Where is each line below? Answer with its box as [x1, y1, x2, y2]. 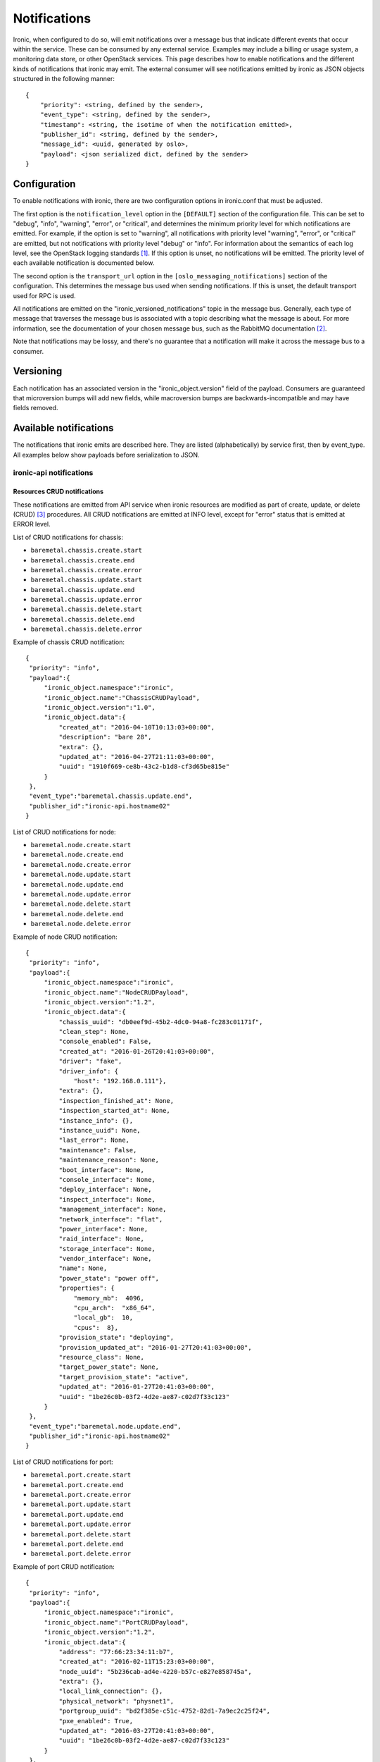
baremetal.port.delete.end [30, 1540, 124, 1548]
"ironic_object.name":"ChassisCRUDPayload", [44, 694, 201, 701]
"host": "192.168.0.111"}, [73, 1077, 167, 1085]
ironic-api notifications [13, 468, 94, 478]
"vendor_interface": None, [58, 1255, 152, 1263]
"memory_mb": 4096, [73, 1294, 144, 1302]
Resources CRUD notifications [13, 487, 104, 496]
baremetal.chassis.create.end [30, 556, 135, 564]
